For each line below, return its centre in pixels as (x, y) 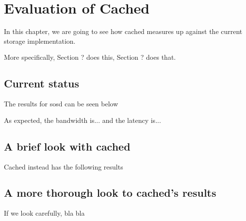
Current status (42, 83)
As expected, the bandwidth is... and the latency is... (82, 120)
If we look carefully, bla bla (44, 213)
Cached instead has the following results (64, 166)
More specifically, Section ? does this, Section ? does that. (90, 57)
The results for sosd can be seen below (61, 104)
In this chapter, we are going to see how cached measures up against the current (123, 31)
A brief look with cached (67, 146)
